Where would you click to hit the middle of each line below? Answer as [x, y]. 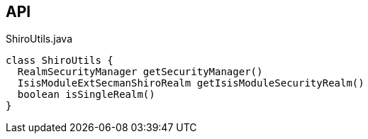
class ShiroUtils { [60, 61]
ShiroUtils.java [39, 39]
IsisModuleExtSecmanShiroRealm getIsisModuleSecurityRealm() [191, 83]
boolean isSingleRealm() [86, 95]
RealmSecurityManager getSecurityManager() [140, 72]
